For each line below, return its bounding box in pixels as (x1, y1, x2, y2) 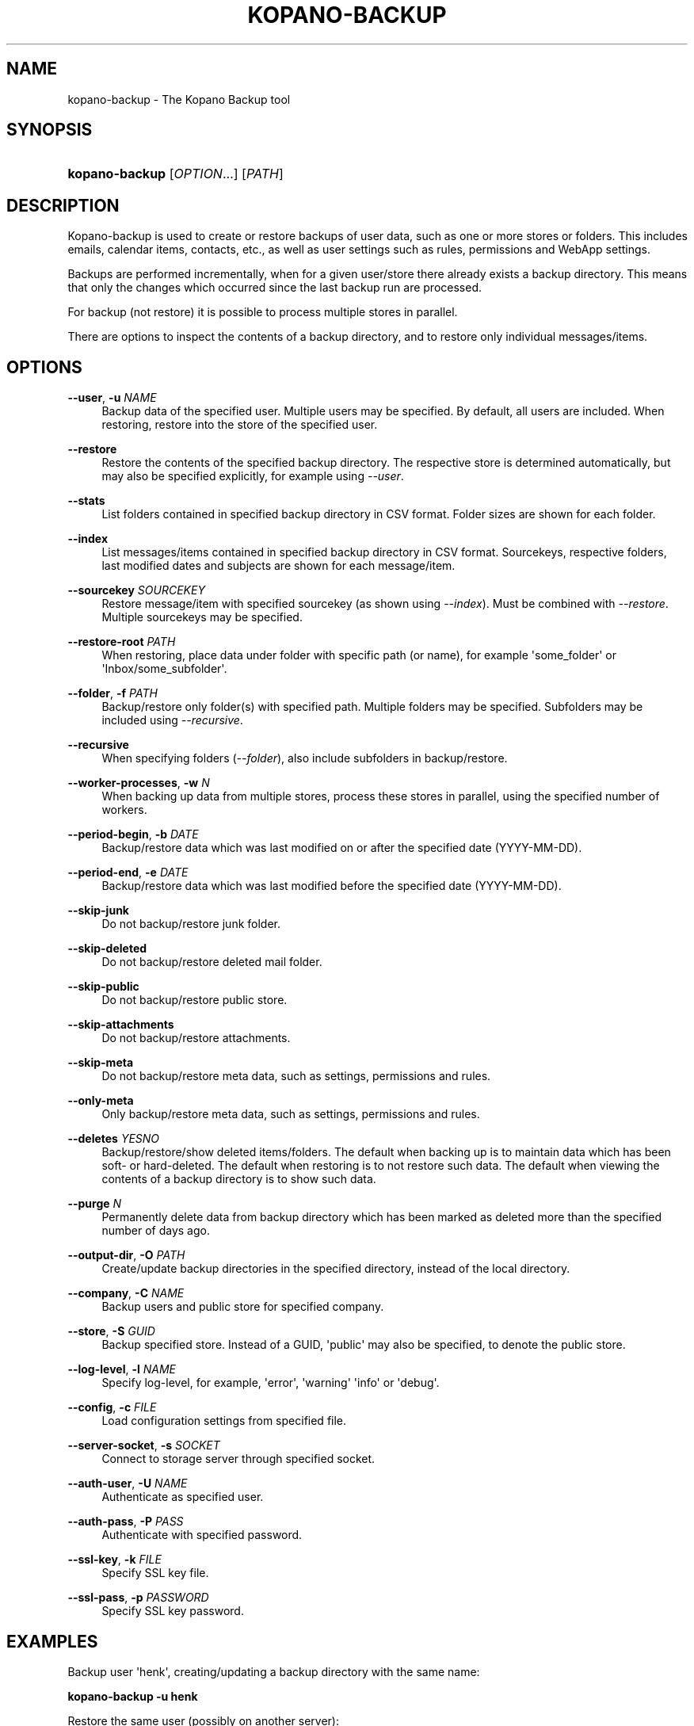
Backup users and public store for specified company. (101, 1300, 384, 1314)
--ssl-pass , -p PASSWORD (67, 1590, 209, 1605)
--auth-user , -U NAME (67, 1476, 188, 1491)
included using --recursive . (101, 713, 243, 727)
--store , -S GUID (67, 1324, 155, 1338)
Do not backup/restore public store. (101, 993, 288, 1007)
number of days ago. (101, 1224, 210, 1238)
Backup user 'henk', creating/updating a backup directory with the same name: (67, 1664, 480, 1678)
